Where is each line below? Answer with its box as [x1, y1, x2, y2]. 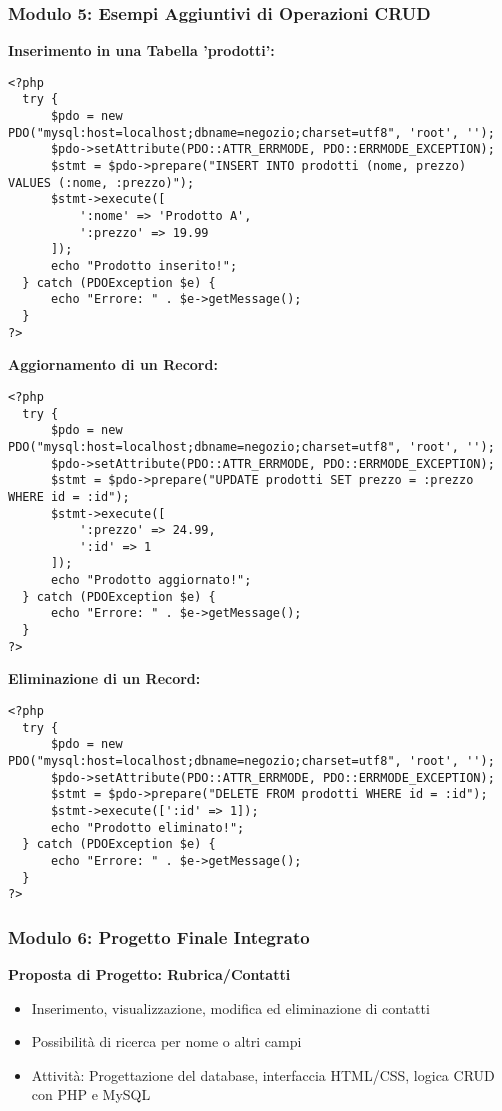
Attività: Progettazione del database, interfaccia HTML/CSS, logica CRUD [31, 1064, 495, 1085]
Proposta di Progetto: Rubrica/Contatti [8, 964, 291, 985]
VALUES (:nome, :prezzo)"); [8, 175, 195, 190]
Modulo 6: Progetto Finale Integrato [8, 924, 310, 949]
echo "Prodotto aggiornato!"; [50, 573, 252, 588]
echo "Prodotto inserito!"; [50, 259, 238, 274]
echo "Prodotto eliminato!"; [50, 820, 245, 835]
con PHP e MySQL [31, 1084, 151, 1105]
